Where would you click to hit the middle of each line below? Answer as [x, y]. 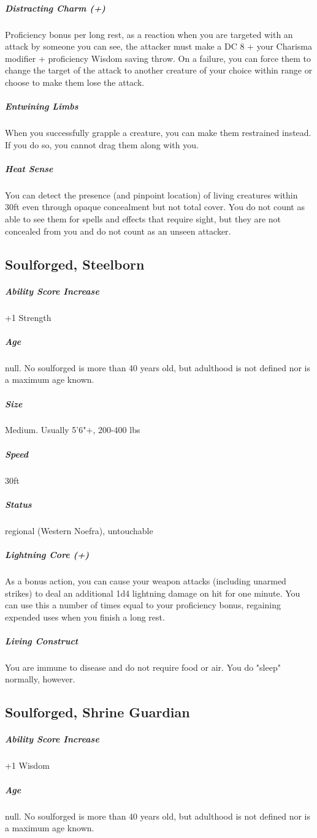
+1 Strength [28, 317]
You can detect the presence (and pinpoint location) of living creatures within [151, 194]
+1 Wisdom [27, 765]
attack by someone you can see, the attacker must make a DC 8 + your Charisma [159, 46]
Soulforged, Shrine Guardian [97, 712]
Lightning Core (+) [47, 554]
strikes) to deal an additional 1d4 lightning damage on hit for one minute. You [153, 593]
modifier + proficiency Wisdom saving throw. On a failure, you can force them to [158, 58]
